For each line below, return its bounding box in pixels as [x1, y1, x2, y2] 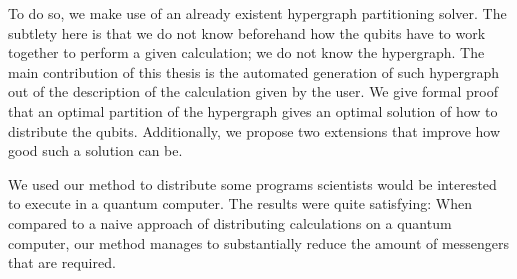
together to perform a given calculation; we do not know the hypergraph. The [8, 42, 485, 63]
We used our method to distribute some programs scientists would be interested [8, 173, 497, 194]
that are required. [8, 252, 116, 273]
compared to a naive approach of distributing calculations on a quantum [8, 212, 452, 233]
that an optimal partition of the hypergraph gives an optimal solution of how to [8, 100, 498, 121]
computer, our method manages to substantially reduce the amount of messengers [8, 232, 510, 253]
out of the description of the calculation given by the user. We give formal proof [8, 81, 498, 102]
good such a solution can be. [8, 140, 183, 161]
